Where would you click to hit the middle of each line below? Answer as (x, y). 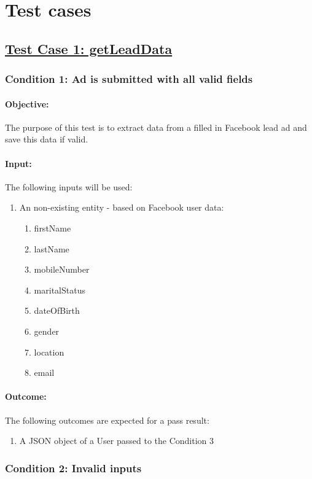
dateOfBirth (57, 310)
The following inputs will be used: (69, 186)
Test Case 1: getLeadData (89, 48)
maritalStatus (60, 290)
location (49, 352)
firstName (53, 228)
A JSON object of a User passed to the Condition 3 (117, 441)
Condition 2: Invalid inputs (73, 468)
